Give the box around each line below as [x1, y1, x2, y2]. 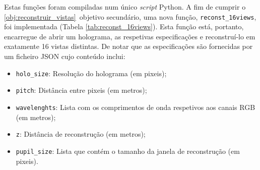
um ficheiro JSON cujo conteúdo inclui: [4, 51, 125, 62]
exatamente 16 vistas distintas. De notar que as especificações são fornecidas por [4, 41, 253, 51]
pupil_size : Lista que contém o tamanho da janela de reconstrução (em [16, 145, 240, 156]
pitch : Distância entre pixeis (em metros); [16, 85, 147, 95]
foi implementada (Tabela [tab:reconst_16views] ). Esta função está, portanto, [4, 21, 244, 32]
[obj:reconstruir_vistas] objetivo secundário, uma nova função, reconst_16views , [4, 11, 256, 22]
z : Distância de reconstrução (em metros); [16, 129, 146, 139]
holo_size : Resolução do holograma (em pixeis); [16, 68, 167, 78]
